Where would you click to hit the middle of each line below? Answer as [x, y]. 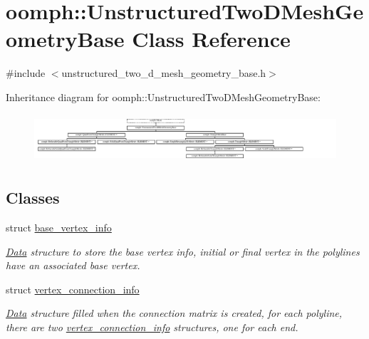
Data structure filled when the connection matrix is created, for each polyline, [174, 313]
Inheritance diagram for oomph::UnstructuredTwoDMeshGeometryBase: [163, 97]
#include [26, 73]
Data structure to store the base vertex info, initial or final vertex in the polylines [183, 251]
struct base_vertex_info [59, 227]
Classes [33, 198]
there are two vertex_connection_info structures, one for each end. [152, 327]
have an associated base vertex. [73, 265]
